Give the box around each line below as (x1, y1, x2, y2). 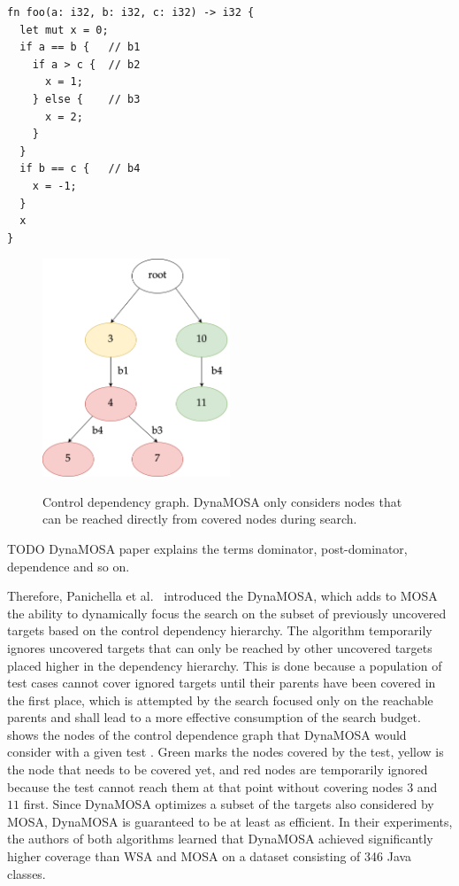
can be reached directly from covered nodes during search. (42, 509, 357, 528)
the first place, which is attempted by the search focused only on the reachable (7, 690, 433, 709)
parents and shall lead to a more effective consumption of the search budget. (7, 708, 421, 727)
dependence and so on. (7, 556, 130, 575)
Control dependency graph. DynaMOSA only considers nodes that (42, 492, 402, 510)
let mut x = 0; (19, 23, 109, 36)
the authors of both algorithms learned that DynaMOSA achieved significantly (7, 829, 433, 848)
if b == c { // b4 (19, 162, 141, 175)
